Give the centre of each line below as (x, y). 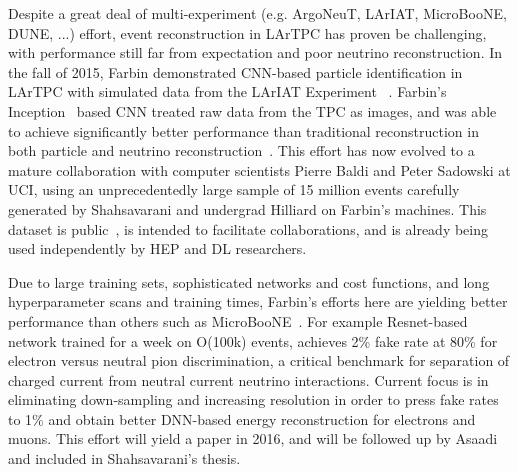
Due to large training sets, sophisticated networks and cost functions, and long (249, 281)
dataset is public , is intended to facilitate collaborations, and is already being (248, 228)
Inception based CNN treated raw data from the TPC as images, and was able (252, 110)
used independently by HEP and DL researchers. (157, 248)
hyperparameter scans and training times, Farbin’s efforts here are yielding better (258, 301)
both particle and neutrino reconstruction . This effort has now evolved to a (241, 150)
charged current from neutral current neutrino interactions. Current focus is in (248, 379)
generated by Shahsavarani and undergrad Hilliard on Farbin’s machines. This (247, 208)
